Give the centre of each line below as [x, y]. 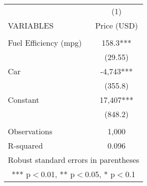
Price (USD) [117, 25]
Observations [30, 131]
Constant [24, 100]
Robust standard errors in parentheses [74, 160]
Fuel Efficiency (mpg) [45, 43]
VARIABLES [31, 25]
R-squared [26, 145]
